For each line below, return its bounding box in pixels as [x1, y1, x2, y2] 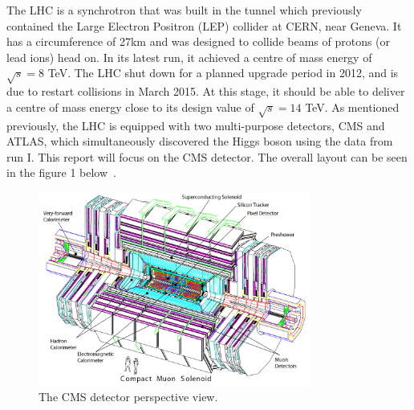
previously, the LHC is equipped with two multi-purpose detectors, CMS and [6, 117, 385, 133]
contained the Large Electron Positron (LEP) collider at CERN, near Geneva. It [6, 17, 402, 34]
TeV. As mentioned [305, 98, 400, 115]
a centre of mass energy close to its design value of [6, 98, 254, 115]
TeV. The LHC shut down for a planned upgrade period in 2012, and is [47, 64, 399, 81]
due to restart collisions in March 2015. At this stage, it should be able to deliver [6, 83, 405, 100]
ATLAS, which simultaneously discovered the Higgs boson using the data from [6, 133, 393, 150]
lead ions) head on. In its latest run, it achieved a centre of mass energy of [6, 48, 372, 65]
